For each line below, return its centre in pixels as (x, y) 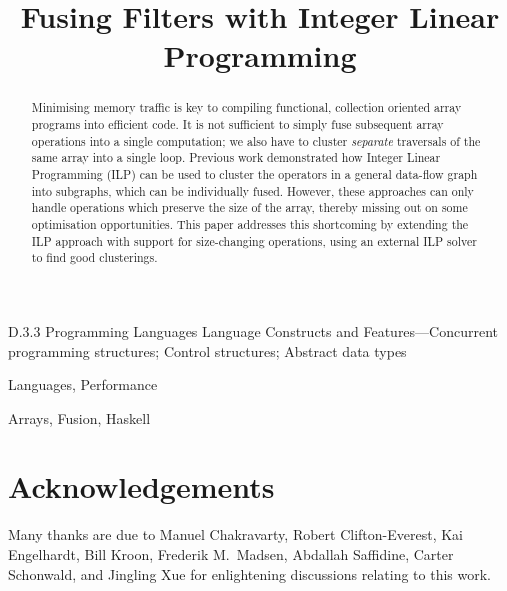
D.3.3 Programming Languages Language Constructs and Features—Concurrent (253, 330)
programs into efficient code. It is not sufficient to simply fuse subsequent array (237, 124)
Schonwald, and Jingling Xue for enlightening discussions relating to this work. (249, 573)
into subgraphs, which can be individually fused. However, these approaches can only (252, 190)
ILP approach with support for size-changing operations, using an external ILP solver (254, 240)
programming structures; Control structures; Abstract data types (207, 350)
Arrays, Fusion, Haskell (79, 417)
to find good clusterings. (94, 257)
